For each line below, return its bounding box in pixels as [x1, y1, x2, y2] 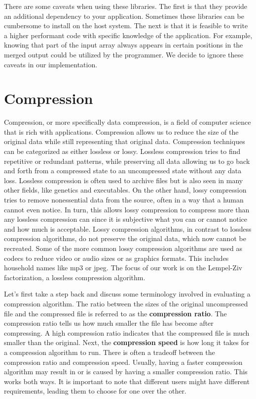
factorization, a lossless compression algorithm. [4, 272, 146, 282]
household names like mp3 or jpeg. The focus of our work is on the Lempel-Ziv [4, 262, 243, 273]
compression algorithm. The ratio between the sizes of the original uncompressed [4, 298, 248, 308]
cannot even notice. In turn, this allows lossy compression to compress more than [4, 204, 250, 214]
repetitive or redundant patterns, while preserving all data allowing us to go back [4, 155, 250, 166]
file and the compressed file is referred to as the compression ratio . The [4, 308, 227, 318]
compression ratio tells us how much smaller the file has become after [4, 318, 214, 328]
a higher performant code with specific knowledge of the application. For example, [4, 30, 253, 40]
